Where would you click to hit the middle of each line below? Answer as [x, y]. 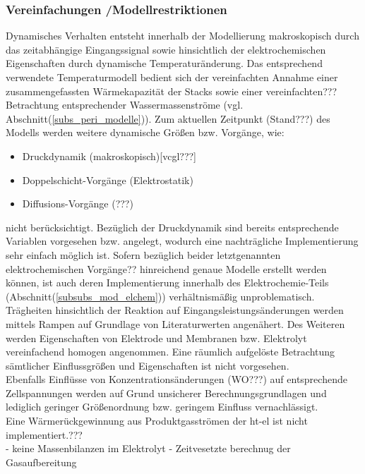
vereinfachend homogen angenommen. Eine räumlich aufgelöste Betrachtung [170, 352]
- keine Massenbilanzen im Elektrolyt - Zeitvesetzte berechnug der [148, 448]
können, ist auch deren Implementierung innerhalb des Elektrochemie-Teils [167, 282]
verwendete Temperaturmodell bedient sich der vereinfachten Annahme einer [172, 77]
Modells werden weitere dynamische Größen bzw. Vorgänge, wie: [145, 132]
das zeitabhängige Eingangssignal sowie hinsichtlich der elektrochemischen [166, 49]
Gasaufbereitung [41, 462]
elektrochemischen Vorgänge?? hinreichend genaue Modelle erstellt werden [166, 268]
